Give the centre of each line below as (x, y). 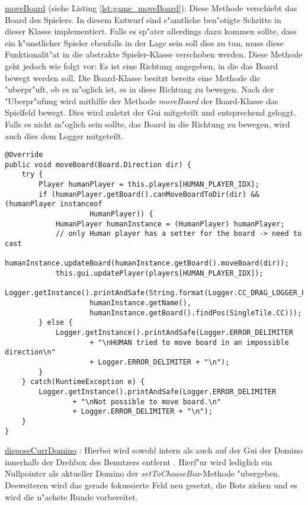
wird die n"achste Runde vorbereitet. (71, 496)
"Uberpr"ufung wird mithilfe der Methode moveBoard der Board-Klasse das (142, 100)
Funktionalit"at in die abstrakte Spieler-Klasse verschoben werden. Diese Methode (154, 54)
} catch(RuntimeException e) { (83, 382)
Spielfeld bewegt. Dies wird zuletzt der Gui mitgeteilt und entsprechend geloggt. (150, 112)
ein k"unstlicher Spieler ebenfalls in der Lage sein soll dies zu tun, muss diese (144, 42)
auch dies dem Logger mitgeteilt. (64, 135)
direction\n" (30, 352)
